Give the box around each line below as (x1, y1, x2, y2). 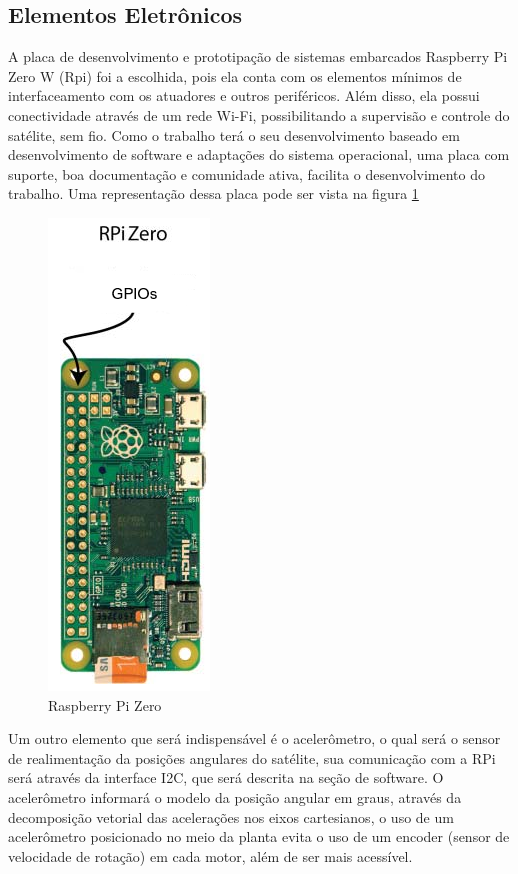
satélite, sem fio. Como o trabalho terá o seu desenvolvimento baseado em (8, 124, 460, 145)
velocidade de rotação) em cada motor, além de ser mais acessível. (8, 845, 413, 866)
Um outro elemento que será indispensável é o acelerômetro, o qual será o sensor (8, 728, 501, 749)
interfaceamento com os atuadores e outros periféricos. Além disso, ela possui (8, 85, 480, 106)
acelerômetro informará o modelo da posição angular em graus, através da (8, 786, 462, 807)
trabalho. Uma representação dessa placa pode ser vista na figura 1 (8, 183, 419, 204)
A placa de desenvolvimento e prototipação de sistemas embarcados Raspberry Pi (8, 46, 508, 67)
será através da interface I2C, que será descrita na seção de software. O (8, 767, 444, 788)
